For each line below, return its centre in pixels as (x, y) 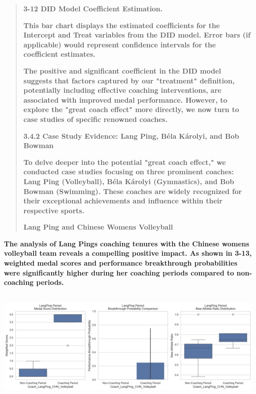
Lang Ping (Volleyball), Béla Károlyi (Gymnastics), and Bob (129, 181)
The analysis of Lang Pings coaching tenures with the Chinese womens (127, 243)
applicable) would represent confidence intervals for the (120, 44)
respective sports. (54, 210)
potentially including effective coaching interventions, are (122, 90)
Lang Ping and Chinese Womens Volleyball (98, 227)
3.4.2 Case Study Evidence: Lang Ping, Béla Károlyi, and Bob (131, 136)
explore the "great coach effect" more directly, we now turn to (131, 109)
